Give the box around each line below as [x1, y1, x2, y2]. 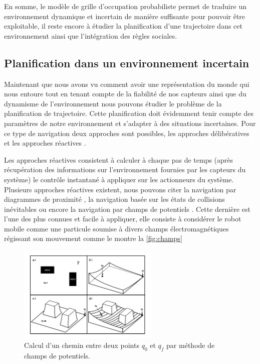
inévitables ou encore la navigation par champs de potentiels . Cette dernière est [4, 203, 251, 214]
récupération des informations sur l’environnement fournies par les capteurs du [4, 164, 246, 175]
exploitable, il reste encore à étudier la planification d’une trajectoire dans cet [4, 21, 242, 31]
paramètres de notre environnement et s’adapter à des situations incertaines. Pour [4, 117, 256, 128]
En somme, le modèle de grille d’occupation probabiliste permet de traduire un [4, 1, 246, 11]
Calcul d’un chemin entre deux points [24, 340, 139, 350]
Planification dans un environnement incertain [4, 55, 249, 70]
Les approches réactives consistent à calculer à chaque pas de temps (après [4, 154, 233, 165]
